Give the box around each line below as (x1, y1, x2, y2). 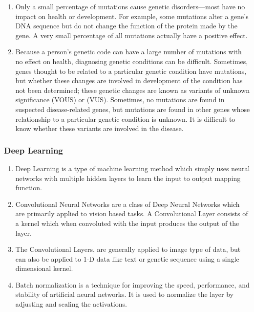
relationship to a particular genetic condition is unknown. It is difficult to (15, 113, 235, 124)
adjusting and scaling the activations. (15, 299, 127, 309)
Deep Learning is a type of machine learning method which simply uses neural (15, 163, 250, 173)
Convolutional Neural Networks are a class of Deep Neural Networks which (15, 199, 240, 209)
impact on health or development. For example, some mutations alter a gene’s (15, 11, 249, 21)
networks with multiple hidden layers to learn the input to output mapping (15, 173, 241, 183)
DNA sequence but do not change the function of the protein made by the (15, 21, 237, 31)
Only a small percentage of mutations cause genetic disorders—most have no (15, 1, 245, 11)
